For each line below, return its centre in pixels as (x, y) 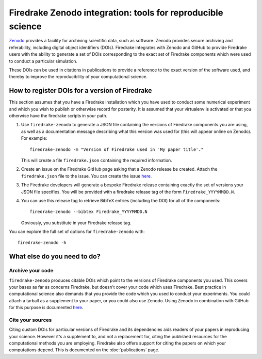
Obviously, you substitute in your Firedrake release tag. (76, 223)
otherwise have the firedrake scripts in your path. (58, 115)
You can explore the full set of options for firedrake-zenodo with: (77, 232)
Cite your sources (30, 320)
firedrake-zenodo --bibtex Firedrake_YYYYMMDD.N (89, 212)
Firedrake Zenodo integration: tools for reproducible (116, 13)
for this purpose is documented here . (46, 308)
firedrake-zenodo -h (42, 243)
